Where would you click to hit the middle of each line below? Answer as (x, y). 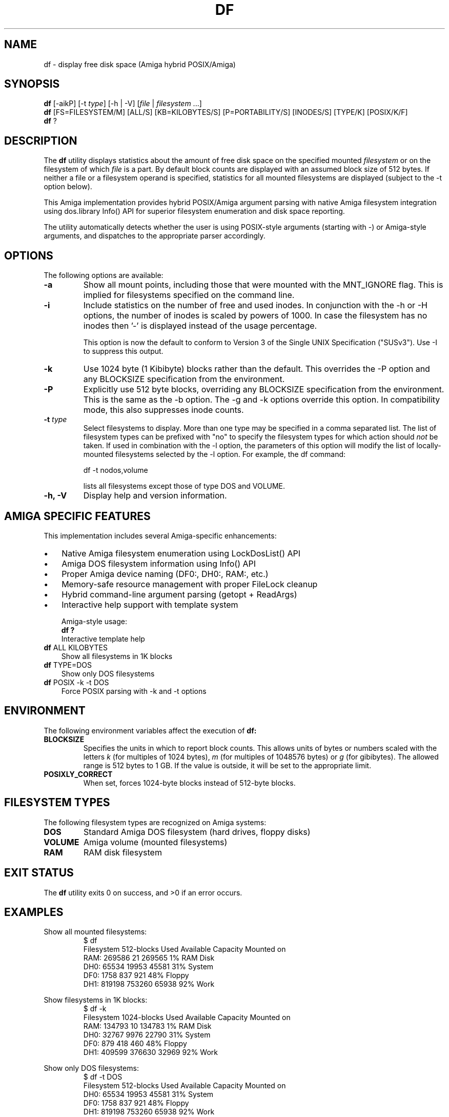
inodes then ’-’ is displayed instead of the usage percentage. (200, 326)
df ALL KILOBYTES (76, 647)
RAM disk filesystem (123, 852)
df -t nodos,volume (116, 470)
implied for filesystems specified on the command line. (189, 295)
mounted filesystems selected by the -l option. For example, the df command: (215, 454)
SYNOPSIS (32, 84)
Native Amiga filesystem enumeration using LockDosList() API (181, 553)
